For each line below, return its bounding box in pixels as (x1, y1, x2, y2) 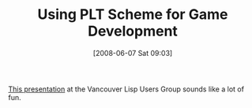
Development (88, 22, 178, 40)
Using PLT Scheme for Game (37, 6, 228, 24)
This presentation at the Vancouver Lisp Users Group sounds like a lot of (8, 84, 245, 94)
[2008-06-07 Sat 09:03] (92, 48, 173, 58)
